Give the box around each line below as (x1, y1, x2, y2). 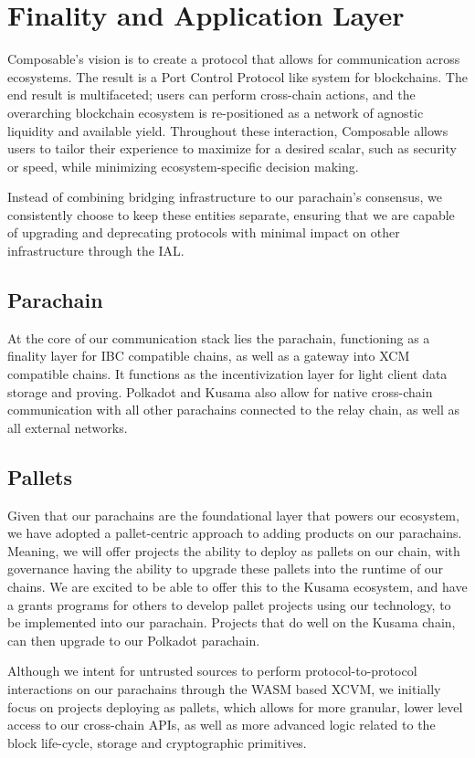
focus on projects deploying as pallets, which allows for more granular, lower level (7, 697, 463, 716)
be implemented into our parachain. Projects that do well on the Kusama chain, (7, 613, 456, 632)
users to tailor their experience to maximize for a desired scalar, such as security (7, 139, 457, 158)
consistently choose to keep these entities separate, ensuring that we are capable (7, 205, 455, 224)
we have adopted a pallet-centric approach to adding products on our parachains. (7, 523, 462, 542)
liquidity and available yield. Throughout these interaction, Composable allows (7, 121, 449, 140)
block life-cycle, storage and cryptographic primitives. (7, 732, 307, 752)
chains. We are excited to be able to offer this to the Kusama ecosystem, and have (7, 577, 468, 595)
